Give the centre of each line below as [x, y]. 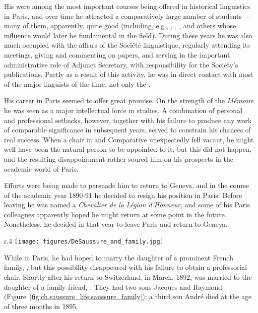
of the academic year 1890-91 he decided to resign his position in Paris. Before [123, 195]
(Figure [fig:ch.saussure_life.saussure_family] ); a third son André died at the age [128, 296]
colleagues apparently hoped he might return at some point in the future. [115, 214]
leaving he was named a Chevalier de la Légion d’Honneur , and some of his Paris [127, 205]
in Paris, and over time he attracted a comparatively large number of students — [128, 16]
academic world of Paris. [41, 168]
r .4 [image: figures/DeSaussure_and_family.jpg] [84, 241]
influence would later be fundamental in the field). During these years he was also [128, 35]
